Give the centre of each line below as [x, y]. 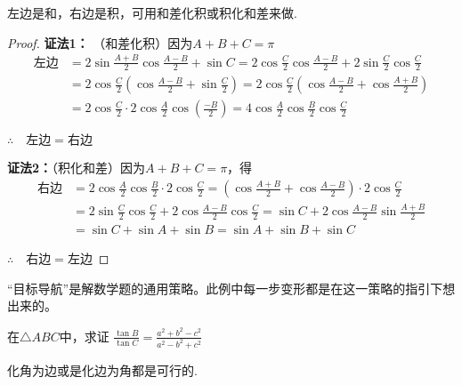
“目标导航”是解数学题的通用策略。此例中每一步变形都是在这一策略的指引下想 [231, 288]
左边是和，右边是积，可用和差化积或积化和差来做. [152, 12]
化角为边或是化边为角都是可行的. [102, 369]
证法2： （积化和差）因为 [77, 168]
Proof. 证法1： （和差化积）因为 [100, 42]
